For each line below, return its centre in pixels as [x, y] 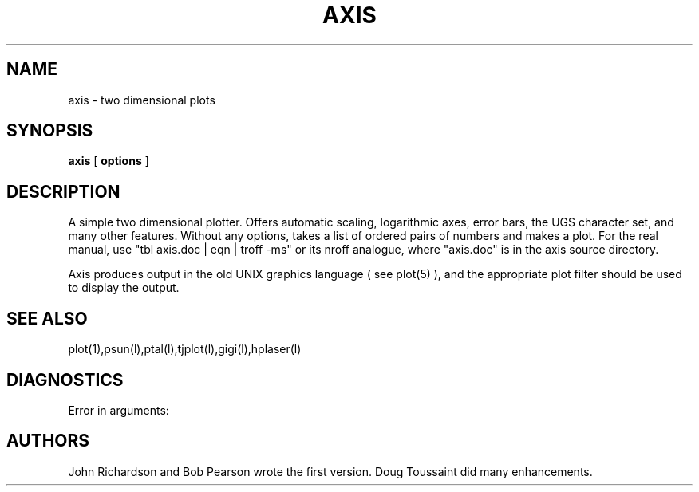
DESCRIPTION [63, 191]
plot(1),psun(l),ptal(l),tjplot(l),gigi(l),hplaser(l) [185, 349]
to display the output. [124, 288]
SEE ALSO [47, 318]
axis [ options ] [109, 161]
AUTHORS [48, 441]
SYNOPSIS [50, 131]
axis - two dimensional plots [142, 100]
